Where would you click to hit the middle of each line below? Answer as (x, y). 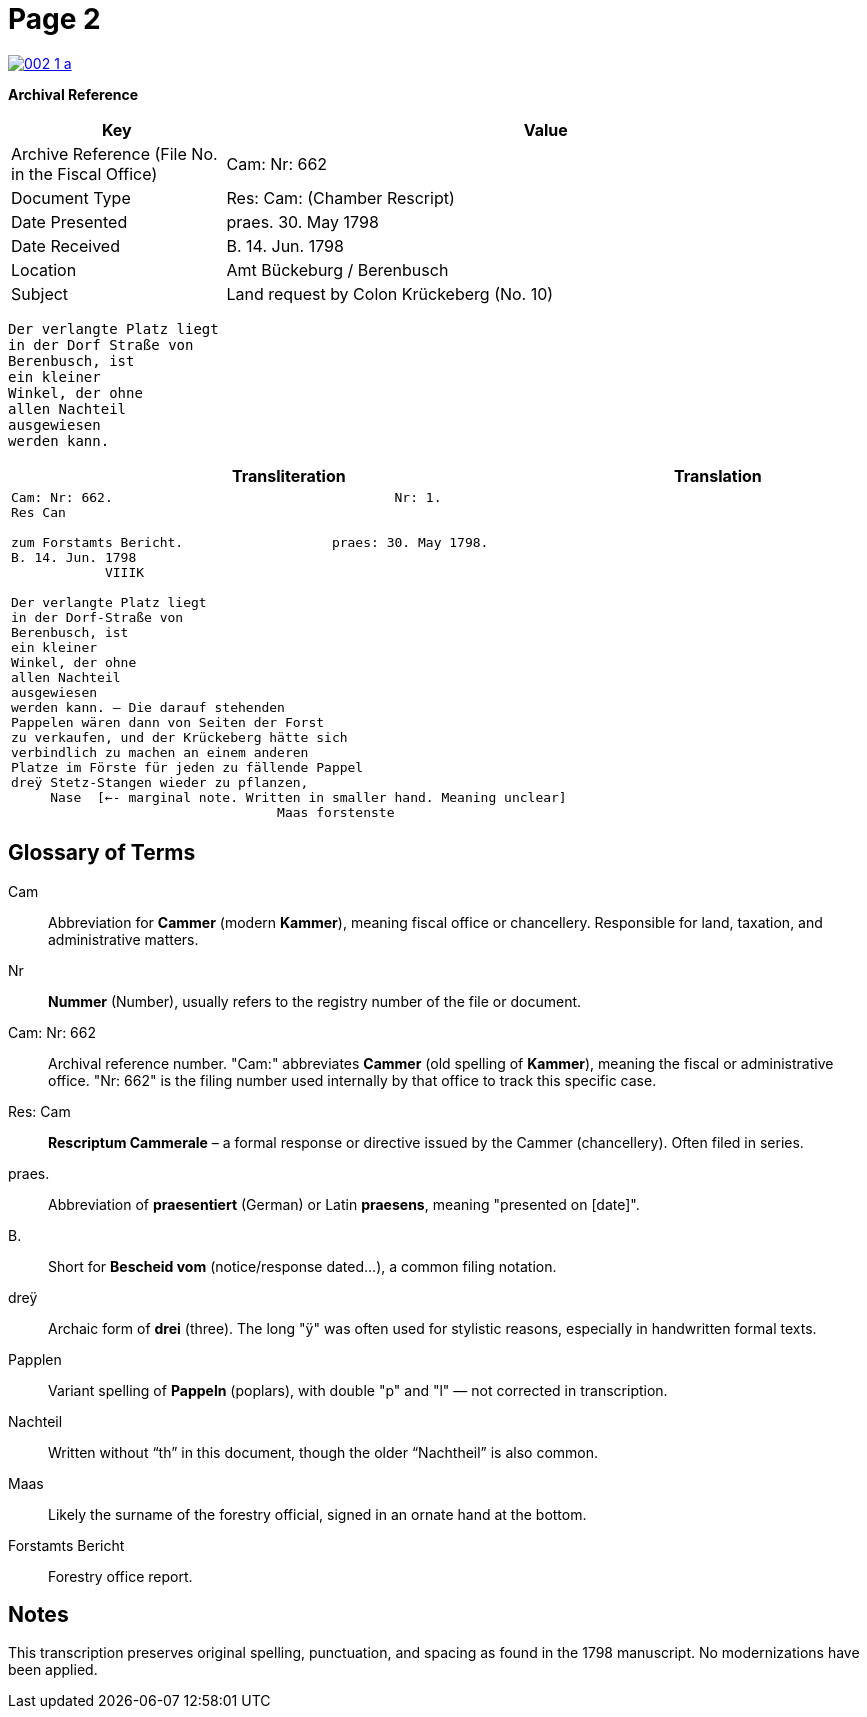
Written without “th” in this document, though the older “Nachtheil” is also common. (323, 1452)
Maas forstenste (336, 812)
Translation (717, 475)
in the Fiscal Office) (84, 173)
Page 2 (54, 19)
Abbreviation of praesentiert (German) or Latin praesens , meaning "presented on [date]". (344, 1204)
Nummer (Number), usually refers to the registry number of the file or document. (315, 1001)
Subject (40, 293)
